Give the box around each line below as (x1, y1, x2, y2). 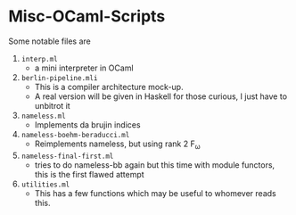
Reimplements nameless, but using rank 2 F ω (34, 138, 201, 151)
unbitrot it (34, 100, 70, 111)
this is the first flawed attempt (34, 169, 144, 179)
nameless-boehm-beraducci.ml (21, 130, 130, 139)
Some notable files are (8, 36, 91, 46)
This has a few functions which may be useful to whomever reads (34, 187, 277, 198)
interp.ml (21, 54, 59, 63)
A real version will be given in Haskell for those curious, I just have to (34, 91, 287, 102)
